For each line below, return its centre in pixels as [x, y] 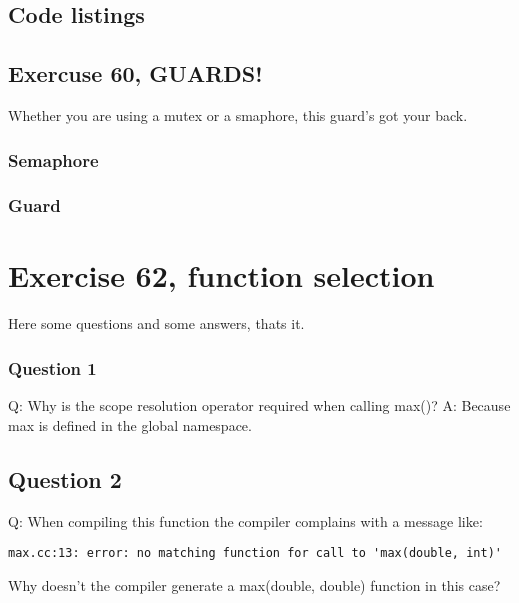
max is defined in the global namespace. [130, 424]
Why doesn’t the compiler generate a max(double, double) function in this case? [254, 584]
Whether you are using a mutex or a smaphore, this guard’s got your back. [238, 114]
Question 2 [65, 478]
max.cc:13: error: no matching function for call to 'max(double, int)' [255, 553]
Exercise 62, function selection [221, 275]
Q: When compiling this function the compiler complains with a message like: [245, 520]
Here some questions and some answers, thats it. [156, 323]
